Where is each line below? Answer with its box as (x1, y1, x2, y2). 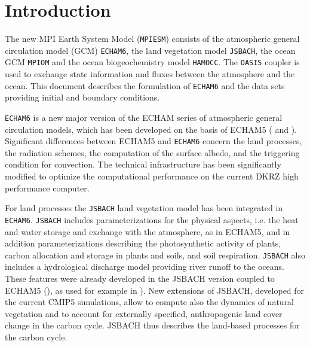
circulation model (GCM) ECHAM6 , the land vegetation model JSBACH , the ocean (5, 44, 296, 56)
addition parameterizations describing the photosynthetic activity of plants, (5, 237, 281, 249)
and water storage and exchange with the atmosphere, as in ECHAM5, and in (5, 225, 290, 238)
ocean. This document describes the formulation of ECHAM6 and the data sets (5, 79, 285, 92)
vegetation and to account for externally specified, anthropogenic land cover (5, 307, 283, 319)
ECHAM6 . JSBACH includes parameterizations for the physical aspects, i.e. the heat (5, 213, 299, 226)
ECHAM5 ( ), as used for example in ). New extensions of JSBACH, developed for (5, 284, 305, 296)
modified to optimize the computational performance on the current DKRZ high (5, 170, 299, 182)
